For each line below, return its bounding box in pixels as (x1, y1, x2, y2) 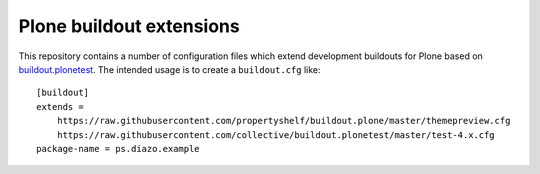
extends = (36, 101, 84, 112)
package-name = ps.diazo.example (36, 143, 200, 154)
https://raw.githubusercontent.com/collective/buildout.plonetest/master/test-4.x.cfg (56, 129, 495, 140)
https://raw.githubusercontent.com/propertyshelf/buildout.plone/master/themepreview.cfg (56, 115, 511, 127)
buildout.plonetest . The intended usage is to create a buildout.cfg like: (18, 63, 321, 75)
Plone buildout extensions (18, 15, 240, 37)
